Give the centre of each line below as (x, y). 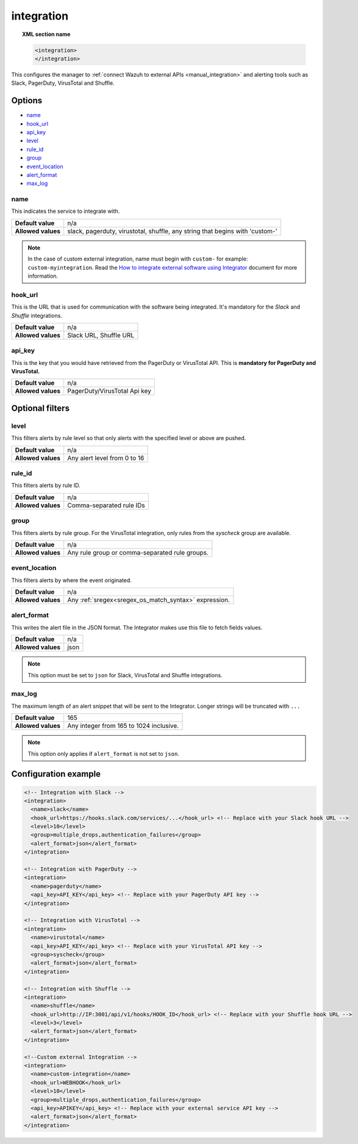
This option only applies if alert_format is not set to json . (103, 754)
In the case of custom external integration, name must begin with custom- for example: (138, 259)
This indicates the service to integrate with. (66, 211)
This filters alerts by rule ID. (46, 486)
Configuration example (56, 774)
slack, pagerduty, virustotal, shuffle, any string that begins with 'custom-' (172, 231)
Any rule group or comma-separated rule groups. (138, 552)
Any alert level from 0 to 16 (106, 458)
